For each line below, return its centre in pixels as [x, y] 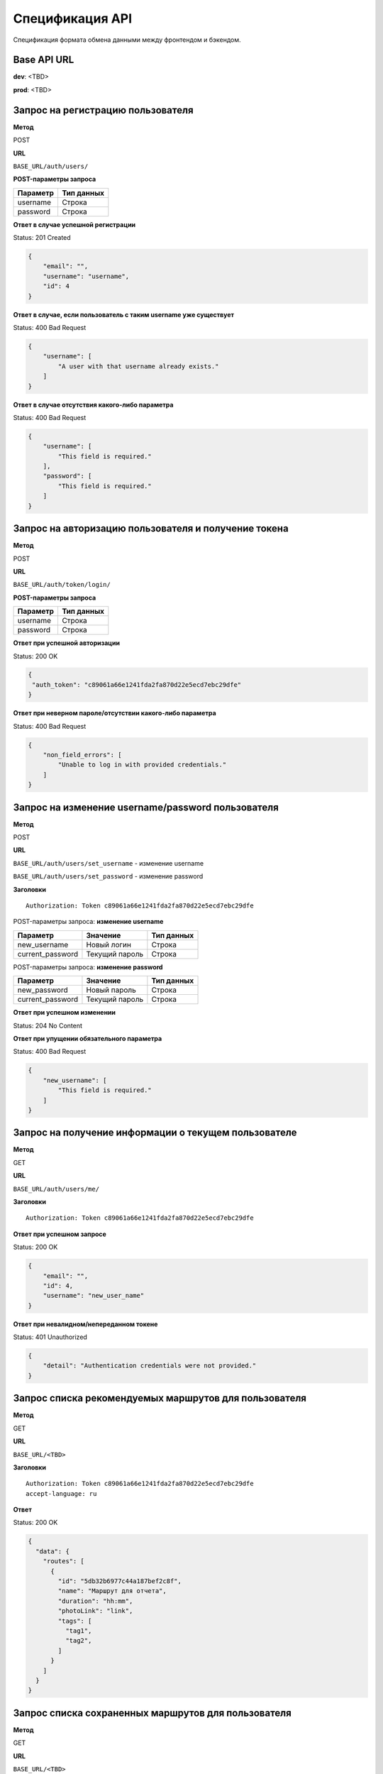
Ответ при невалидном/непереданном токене [85, 1324]
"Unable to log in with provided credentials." [142, 765]
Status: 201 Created [42, 238]
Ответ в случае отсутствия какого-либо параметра [93, 404]
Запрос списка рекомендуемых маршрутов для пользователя [160, 1398]
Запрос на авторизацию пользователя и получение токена [151, 529]
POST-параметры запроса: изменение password [88, 967]
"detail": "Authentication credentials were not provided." [150, 1366]
